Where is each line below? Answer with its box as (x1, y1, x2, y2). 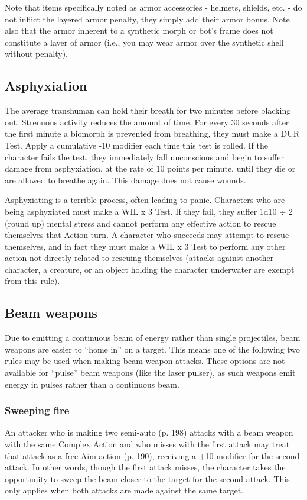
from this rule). (5, 275, 60, 287)
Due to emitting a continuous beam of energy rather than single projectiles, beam (5, 331, 301, 344)
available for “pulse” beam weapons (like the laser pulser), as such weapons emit (5, 366, 296, 379)
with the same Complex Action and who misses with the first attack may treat (5, 438, 290, 450)
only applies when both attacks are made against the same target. (5, 484, 244, 496)
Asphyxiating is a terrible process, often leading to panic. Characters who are (5, 193, 285, 206)
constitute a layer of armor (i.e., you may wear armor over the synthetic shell (5, 36, 284, 48)
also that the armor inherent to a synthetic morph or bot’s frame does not (5, 24, 273, 37)
